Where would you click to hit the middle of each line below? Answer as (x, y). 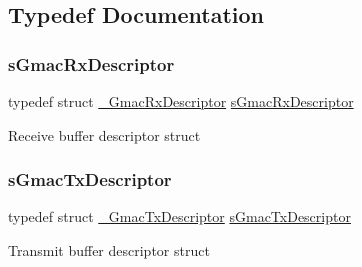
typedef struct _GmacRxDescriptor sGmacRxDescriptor (181, 101)
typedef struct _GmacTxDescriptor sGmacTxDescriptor (179, 216)
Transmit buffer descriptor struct (109, 250)
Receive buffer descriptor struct (104, 134)
